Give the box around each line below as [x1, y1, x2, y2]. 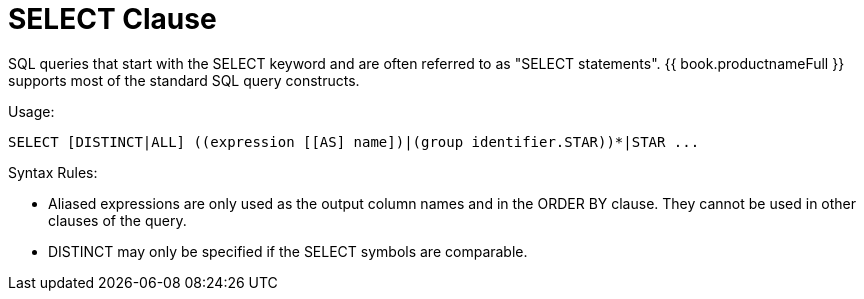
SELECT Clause [8, 2, 217, 36]
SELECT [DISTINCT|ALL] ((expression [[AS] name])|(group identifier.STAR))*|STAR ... [8, 133, 700, 150]
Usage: [8, 102, 55, 120]
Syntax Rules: [8, 163, 98, 181]
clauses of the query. [48, 211, 187, 229]
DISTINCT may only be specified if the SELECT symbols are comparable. [48, 242, 528, 260]
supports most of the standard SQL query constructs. [8, 71, 360, 89]
